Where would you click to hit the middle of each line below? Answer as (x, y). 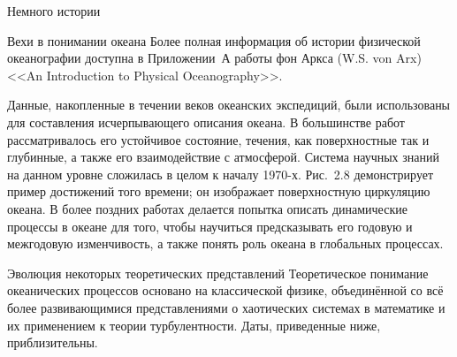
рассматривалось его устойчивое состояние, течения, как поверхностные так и (218, 139)
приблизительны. (53, 342)
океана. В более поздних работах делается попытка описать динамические (207, 208)
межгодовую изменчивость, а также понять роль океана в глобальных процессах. (225, 243)
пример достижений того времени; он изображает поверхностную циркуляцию (219, 191)
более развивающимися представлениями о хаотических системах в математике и (226, 307)
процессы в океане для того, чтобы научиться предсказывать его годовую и (210, 226)
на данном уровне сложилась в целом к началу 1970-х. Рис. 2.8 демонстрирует (221, 174)
